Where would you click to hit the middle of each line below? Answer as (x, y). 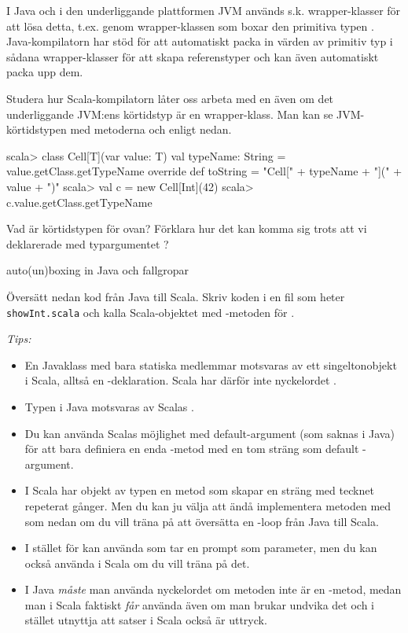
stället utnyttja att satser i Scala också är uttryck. (146, 620)
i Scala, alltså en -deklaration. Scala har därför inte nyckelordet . (180, 380)
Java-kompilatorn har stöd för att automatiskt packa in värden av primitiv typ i (200, 41)
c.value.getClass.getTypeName (79, 202)
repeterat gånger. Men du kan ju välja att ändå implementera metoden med (208, 505)
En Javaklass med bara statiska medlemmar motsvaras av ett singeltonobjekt (211, 364)
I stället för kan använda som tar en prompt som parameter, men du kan (201, 548)
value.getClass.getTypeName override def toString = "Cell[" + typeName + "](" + (204, 171)
